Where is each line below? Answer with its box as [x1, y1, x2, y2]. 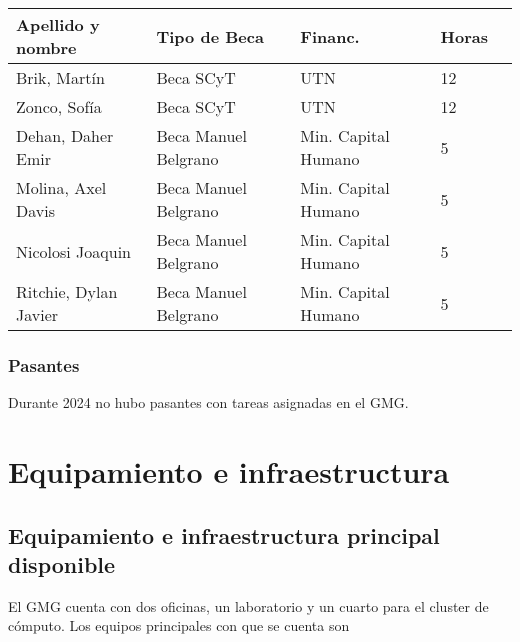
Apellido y [16, 13, 100, 36]
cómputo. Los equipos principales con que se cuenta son [8, 615, 350, 636]
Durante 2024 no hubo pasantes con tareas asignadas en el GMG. [8, 392, 409, 413]
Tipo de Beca [156, 24, 264, 48]
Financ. [300, 24, 360, 48]
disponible [8, 548, 116, 579]
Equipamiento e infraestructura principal [8, 519, 440, 550]
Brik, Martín [16, 66, 105, 89]
